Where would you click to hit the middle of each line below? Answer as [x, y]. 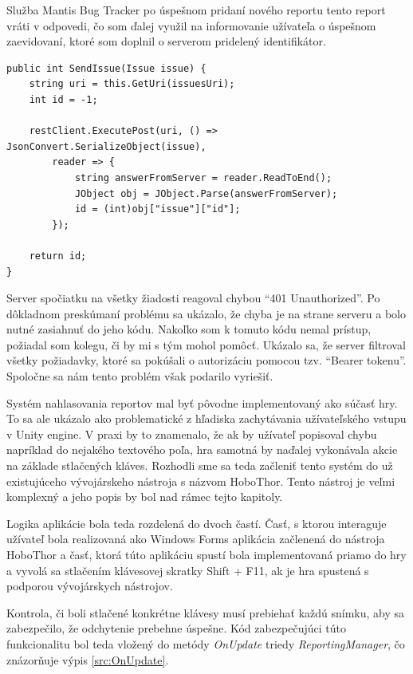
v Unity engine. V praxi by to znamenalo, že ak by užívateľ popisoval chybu [192, 434]
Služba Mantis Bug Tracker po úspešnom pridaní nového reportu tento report [196, 10]
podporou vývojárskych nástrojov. [90, 586]
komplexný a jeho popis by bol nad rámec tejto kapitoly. [145, 497]
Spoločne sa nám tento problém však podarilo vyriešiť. [140, 376]
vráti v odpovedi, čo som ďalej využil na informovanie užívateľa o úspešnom [191, 25]
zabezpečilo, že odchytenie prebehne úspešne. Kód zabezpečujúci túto [177, 628]
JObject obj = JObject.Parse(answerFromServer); [206, 193]
